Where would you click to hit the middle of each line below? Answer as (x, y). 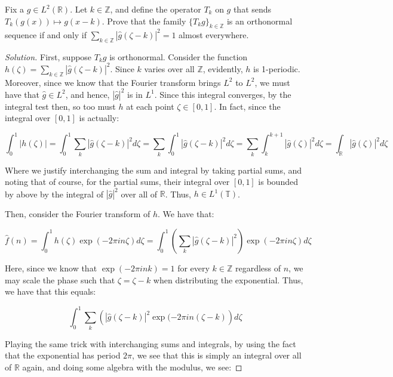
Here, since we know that (51, 268)
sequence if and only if (46, 34)
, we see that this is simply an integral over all (217, 355)
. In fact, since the (247, 106)
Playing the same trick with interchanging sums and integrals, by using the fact (151, 343)
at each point (150, 106)
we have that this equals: (50, 291)
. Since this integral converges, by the (223, 94)
